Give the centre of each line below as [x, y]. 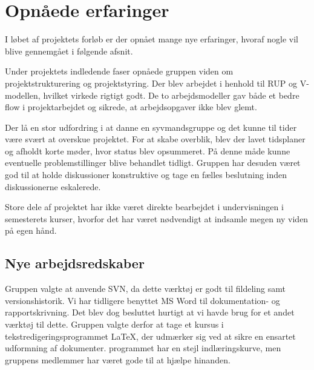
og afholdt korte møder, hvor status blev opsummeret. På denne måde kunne [148, 150]
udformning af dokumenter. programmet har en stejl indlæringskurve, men [143, 348]
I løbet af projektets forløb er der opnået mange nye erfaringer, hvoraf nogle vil [152, 39]
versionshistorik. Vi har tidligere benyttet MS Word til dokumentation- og [142, 300]
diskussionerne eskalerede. [53, 186]
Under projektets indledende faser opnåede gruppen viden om [119, 71]
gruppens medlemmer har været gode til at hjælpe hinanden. [118, 359]
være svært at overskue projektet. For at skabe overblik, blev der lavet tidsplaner [155, 139]
